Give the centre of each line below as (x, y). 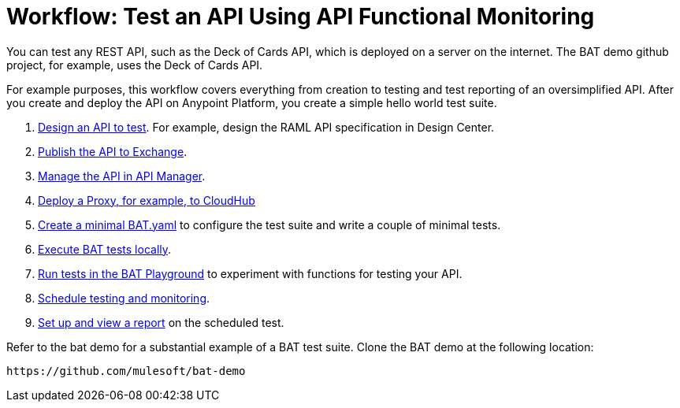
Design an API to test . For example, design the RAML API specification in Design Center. (266, 127)
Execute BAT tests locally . (105, 249)
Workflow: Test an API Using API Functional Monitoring (301, 17)
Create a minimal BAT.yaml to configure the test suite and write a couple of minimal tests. (269, 224)
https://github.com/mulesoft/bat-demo (126, 371)
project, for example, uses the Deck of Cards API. (135, 65)
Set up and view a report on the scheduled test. (161, 322)
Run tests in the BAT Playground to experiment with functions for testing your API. (250, 273)
